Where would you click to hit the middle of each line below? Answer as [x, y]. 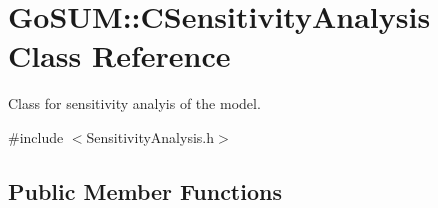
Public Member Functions [145, 190]
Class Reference [119, 55]
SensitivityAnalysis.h [150, 136]
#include [36, 136]
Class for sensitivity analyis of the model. [134, 103]
